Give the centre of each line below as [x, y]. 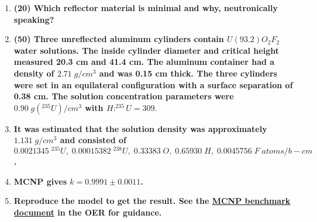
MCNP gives [40, 181]
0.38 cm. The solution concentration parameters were [124, 96]
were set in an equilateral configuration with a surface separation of [153, 84]
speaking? [34, 19]
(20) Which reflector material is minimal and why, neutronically [146, 8]
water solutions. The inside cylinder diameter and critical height [146, 50]
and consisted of [93, 140]
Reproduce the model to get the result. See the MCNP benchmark [152, 201]
